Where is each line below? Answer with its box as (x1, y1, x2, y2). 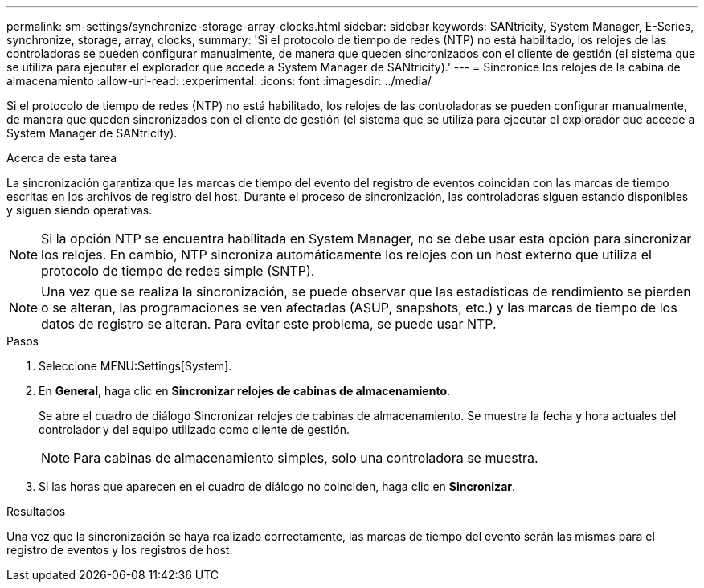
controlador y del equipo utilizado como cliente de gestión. (39, 423, 350, 436)
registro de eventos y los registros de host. (6, 543, 233, 557)
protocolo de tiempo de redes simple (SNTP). (41, 263, 315, 279)
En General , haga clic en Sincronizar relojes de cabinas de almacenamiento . (39, 384, 451, 398)
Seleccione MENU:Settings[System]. (39, 359, 232, 373)
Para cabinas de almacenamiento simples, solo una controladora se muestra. (73, 450, 538, 466)
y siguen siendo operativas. (6, 203, 153, 217)
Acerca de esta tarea (6, 151, 117, 165)
